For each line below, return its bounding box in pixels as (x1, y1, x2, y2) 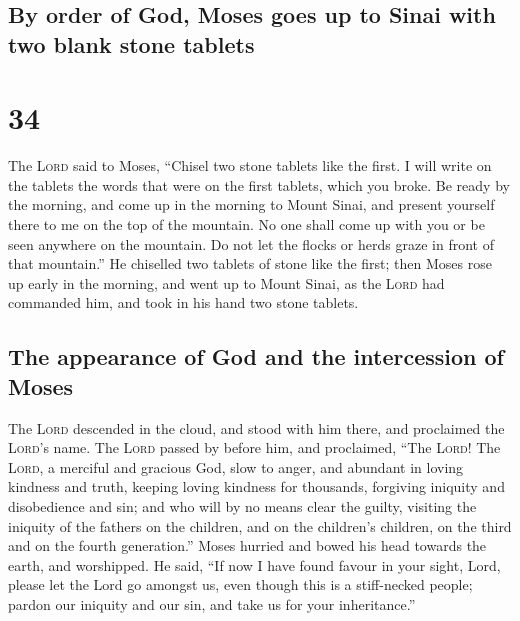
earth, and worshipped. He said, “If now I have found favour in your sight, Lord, (8, 554, 501, 575)
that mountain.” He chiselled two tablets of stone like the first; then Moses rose (8, 253, 492, 274)
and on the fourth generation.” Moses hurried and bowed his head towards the (8, 535, 487, 556)
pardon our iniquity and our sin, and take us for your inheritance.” (8, 593, 416, 614)
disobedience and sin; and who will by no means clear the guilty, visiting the (8, 496, 477, 517)
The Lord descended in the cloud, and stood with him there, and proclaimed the (8, 417, 505, 438)
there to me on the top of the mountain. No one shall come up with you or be (8, 214, 485, 235)
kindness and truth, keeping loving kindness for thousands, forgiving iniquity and (8, 476, 505, 497)
